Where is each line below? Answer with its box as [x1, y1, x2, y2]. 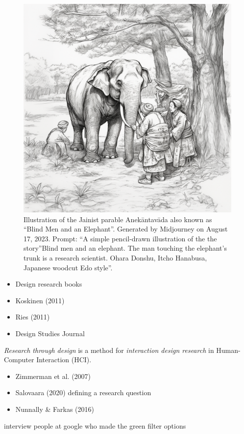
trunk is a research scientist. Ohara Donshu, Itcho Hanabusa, [24, 252, 207, 262]
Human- [216, 345, 241, 355]
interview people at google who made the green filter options [4, 420, 186, 431]
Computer [4, 354, 34, 365]
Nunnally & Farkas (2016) [15, 404, 94, 414]
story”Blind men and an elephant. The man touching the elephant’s [24, 243, 227, 253]
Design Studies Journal [15, 328, 85, 338]
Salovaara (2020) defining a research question [15, 387, 151, 398]
